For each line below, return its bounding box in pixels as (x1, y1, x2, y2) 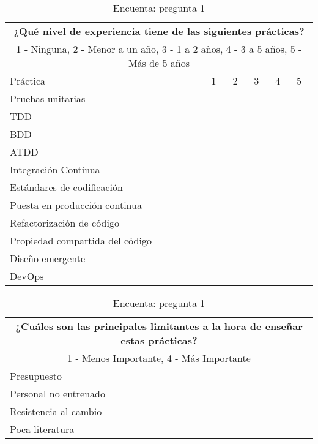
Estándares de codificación (10, 180, 123, 194)
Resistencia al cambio (10, 404, 102, 418)
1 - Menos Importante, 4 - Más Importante (67, 351, 251, 365)
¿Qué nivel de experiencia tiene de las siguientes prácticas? (13, 24, 305, 38)
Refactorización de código (10, 216, 119, 230)
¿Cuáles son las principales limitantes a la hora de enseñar (15, 319, 303, 333)
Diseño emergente (10, 251, 85, 265)
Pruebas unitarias (10, 91, 86, 105)
